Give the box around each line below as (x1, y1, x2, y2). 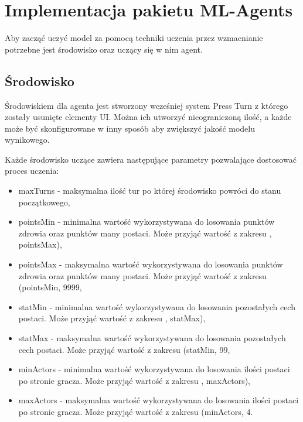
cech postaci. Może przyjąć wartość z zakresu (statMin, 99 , (18, 343, 230, 355)
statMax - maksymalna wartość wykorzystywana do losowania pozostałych (18, 332, 286, 344)
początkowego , (18, 195, 70, 208)
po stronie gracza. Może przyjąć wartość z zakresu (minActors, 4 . (18, 405, 253, 417)
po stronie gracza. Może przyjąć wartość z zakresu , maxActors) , (18, 374, 251, 386)
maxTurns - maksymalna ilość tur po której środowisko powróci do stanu (18, 184, 281, 197)
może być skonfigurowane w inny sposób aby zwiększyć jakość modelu (5, 122, 255, 134)
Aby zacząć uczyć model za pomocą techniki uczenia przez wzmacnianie (5, 32, 263, 44)
